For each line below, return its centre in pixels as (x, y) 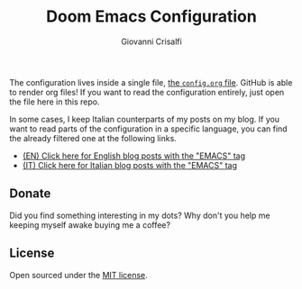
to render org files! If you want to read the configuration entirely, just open (147, 92)
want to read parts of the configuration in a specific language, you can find (148, 129)
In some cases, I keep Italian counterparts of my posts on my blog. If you (145, 119)
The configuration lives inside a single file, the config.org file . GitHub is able (151, 82)
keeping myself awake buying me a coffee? (90, 225)
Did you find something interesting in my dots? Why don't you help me (140, 215)
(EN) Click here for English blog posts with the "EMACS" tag (134, 156)
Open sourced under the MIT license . (79, 275)
